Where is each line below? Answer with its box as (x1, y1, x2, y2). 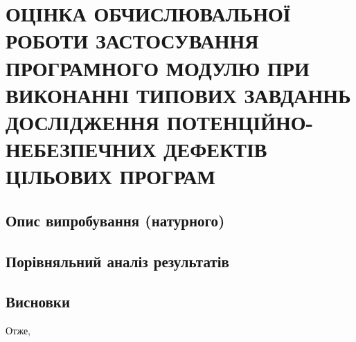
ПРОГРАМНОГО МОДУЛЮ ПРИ (6, 53, 310, 82)
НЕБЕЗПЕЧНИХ (6, 135, 157, 163)
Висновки (6, 291, 71, 312)
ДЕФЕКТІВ (163, 135, 267, 163)
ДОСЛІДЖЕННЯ (6, 107, 160, 136)
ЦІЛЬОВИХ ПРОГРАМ (6, 162, 216, 190)
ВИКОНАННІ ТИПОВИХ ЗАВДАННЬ (6, 80, 351, 109)
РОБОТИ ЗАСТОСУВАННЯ (6, 26, 259, 55)
